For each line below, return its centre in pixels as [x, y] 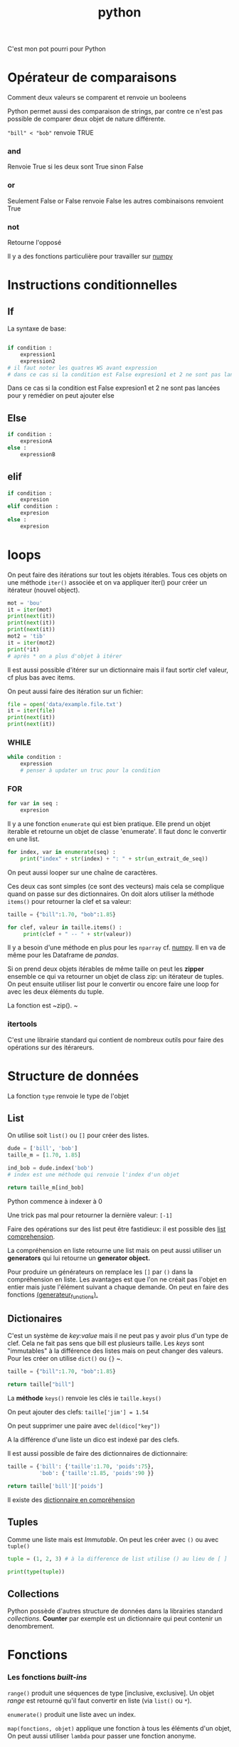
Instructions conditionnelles [92, 285]
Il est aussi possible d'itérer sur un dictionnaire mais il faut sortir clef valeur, [118, 670]
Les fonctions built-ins [47, 1677]
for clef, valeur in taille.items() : [65, 927]
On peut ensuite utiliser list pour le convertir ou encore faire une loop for [113, 984]
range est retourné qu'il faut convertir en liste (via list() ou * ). [100, 1701]
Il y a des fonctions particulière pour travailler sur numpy [90, 256]
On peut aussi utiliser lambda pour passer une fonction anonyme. [102, 1736]
